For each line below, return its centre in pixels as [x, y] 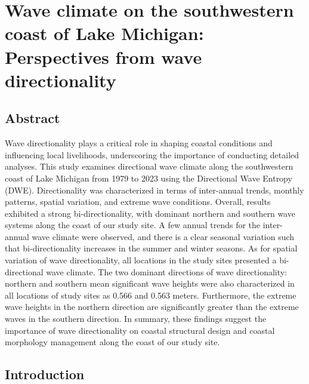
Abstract [33, 118]
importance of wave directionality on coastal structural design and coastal [140, 330]
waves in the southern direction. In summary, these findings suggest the [136, 319]
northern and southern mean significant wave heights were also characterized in [150, 283]
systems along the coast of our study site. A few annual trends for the [133, 225]
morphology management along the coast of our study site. [112, 342]
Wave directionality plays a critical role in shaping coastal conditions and [139, 143]
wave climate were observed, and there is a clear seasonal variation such [163, 236]
